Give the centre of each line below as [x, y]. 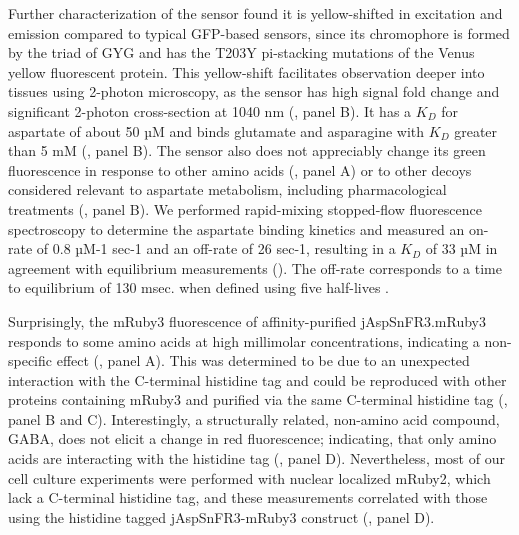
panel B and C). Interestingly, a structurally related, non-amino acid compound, [254, 418]
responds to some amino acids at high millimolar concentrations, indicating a [244, 340]
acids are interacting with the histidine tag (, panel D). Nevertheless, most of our [256, 458]
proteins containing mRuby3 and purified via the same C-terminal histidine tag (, [258, 399]
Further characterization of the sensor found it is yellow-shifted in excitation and [255, 13]
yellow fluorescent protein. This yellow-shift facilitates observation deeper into [246, 71]
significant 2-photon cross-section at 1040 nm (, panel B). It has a [210, 110]
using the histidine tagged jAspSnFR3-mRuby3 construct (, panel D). [221, 516]
